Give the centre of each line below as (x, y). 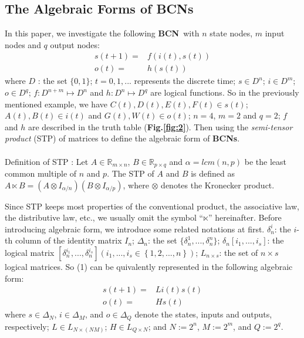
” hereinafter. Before (245, 217)
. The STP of (131, 173)
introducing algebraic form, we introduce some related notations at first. (135, 229)
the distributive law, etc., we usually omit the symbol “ (104, 217)
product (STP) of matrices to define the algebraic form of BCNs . (122, 138)
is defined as (213, 173)
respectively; (27, 326)
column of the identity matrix (68, 240)
